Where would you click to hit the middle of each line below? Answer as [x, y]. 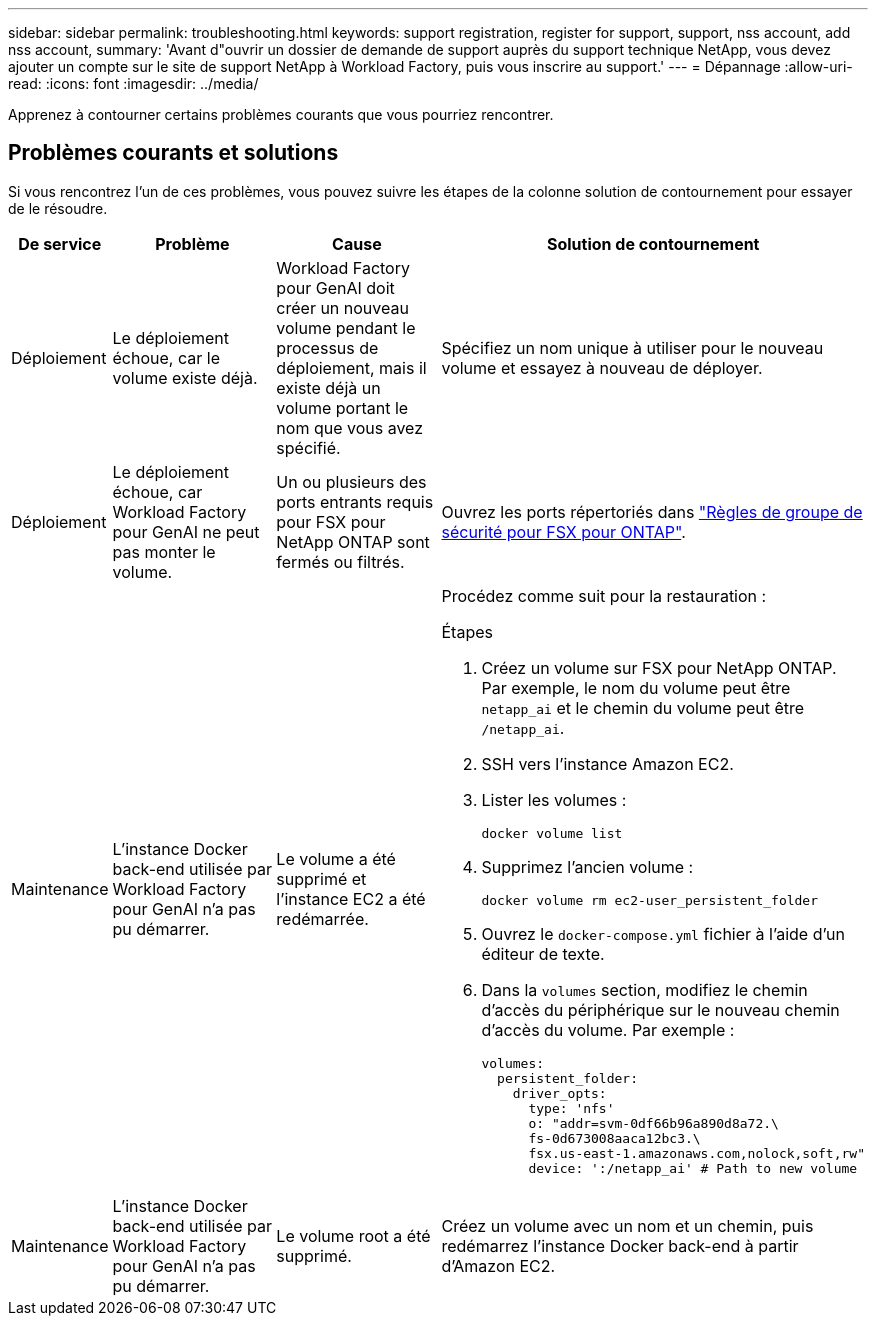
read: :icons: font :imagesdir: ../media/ [133, 83]
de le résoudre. [58, 208]
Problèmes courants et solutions [173, 153]
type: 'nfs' [571, 1108]
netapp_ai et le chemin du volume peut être [643, 707]
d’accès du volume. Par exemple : [608, 1029]
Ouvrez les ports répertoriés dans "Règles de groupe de [652, 511]
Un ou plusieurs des [351, 481]
